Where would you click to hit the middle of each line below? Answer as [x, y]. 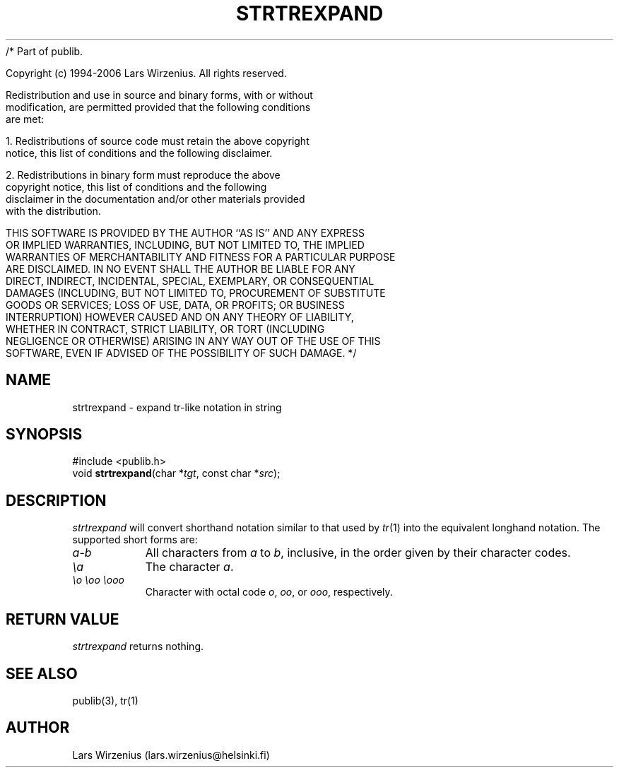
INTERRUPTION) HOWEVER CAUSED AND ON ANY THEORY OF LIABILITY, [180, 317]
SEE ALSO [42, 673]
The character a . [189, 567]
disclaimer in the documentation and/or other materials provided [155, 199]
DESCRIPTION [56, 500]
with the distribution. [53, 211]
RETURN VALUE [63, 619]
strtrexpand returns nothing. [138, 647]
